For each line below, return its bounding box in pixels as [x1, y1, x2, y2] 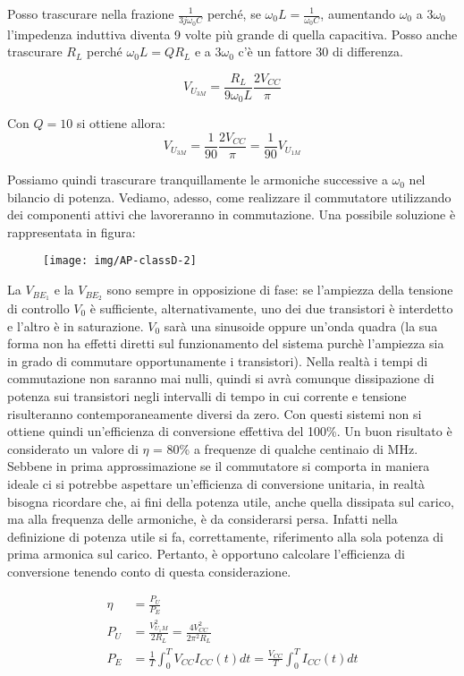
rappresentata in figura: [7, 222, 136, 241]
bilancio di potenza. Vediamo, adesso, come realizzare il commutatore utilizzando [7, 187, 451, 206]
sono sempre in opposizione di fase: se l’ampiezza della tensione [106, 280, 453, 299]
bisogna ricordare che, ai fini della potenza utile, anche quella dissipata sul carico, [7, 492, 454, 510]
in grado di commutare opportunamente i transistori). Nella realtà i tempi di [7, 351, 428, 370]
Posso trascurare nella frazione [7, 4, 174, 22]
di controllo [7, 298, 70, 317]
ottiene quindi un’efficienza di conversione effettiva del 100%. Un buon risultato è [7, 422, 452, 441]
